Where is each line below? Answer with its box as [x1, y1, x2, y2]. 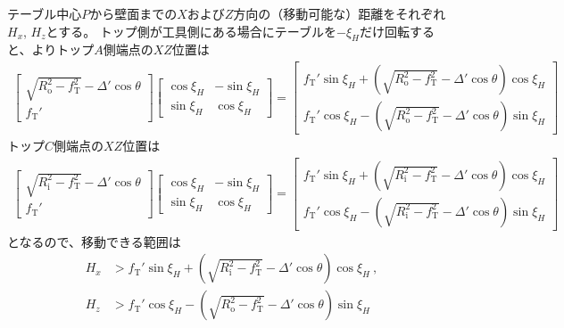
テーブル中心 [7, 4, 82, 22]
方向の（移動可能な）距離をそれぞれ [233, 4, 446, 22]
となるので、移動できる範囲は [7, 232, 181, 250]
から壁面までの [89, 4, 178, 22]
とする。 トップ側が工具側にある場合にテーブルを [46, 21, 336, 40]
